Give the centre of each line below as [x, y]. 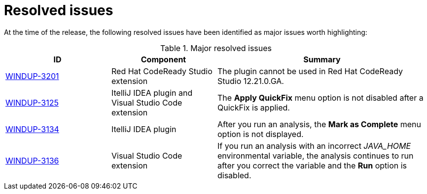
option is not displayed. [261, 134]
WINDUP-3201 [32, 76]
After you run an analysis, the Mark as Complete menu [319, 124]
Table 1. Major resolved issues [216, 48]
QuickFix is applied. [254, 107]
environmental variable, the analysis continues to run [316, 155]
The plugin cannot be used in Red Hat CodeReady [310, 71]
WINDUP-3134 [32, 129]
